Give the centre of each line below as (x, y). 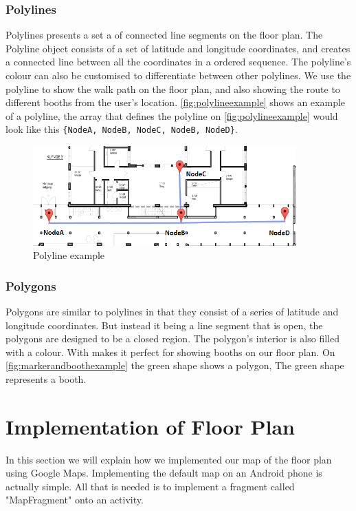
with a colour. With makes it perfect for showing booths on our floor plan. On (170, 352)
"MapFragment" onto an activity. (75, 500)
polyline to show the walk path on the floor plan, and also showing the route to (173, 88)
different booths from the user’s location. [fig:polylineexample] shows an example (176, 102)
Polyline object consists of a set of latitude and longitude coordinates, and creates (178, 48)
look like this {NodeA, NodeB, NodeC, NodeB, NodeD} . (122, 129)
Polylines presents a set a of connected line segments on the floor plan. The (164, 35)
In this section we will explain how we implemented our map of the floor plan (169, 459)
